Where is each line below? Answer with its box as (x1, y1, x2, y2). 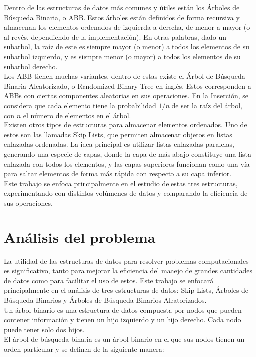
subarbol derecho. (4, 61, 58, 71)
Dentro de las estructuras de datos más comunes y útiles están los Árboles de (4, 2, 240, 12)
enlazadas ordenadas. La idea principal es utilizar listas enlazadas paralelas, (4, 139, 234, 149)
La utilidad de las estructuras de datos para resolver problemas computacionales (4, 255, 249, 266)
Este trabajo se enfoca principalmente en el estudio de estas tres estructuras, (4, 178, 238, 188)
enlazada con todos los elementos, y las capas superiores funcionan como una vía (4, 158, 250, 169)
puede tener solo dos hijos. (4, 324, 85, 334)
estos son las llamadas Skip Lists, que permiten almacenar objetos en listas (4, 129, 232, 139)
